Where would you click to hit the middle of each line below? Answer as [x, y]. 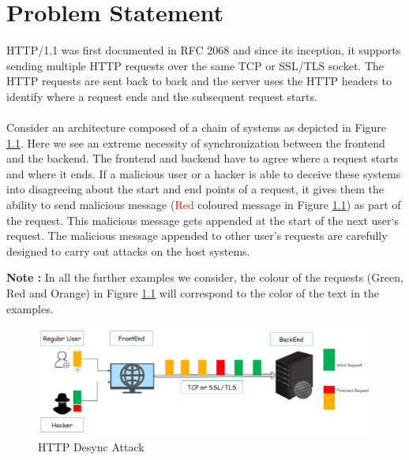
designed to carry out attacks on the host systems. [128, 251]
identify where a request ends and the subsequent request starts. [162, 96]
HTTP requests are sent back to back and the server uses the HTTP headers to [199, 81]
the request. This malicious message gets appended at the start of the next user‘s [203, 220]
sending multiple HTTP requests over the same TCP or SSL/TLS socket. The [195, 65]
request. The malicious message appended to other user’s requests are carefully [197, 236]
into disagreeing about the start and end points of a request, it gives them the [195, 189]
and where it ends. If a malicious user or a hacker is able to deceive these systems [204, 173]
